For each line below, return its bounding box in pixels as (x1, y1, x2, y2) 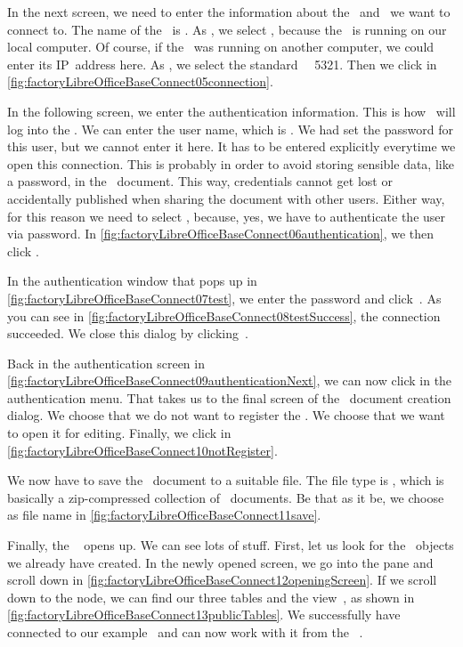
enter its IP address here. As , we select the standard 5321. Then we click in (7, 54, 437, 73)
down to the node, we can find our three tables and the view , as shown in (7, 587, 415, 606)
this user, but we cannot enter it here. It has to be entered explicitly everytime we (7, 137, 456, 156)
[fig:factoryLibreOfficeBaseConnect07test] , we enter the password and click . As (7, 288, 442, 307)
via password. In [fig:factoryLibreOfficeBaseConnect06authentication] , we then (7, 224, 435, 243)
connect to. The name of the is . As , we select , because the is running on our (7, 20, 447, 38)
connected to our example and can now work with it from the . (7, 623, 363, 641)
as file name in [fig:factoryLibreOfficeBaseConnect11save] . (7, 505, 321, 524)
